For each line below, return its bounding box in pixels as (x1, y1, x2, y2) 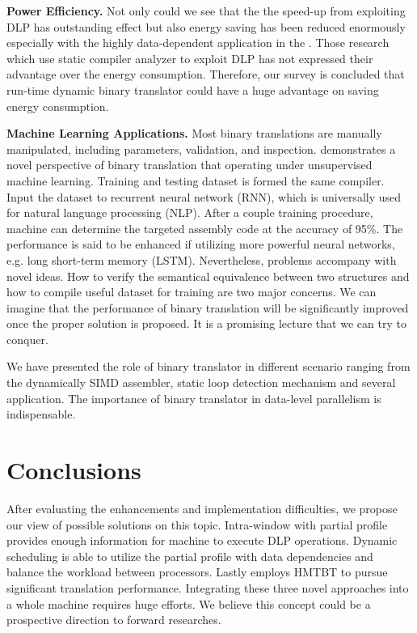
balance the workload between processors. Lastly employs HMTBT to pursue (6, 563, 388, 580)
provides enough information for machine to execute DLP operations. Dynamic (6, 532, 398, 549)
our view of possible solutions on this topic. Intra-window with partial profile (6, 516, 388, 533)
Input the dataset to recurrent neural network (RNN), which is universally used (6, 188, 402, 205)
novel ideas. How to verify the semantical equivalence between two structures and (6, 267, 410, 284)
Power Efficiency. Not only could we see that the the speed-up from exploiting (6, 2, 406, 19)
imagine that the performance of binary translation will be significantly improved (6, 299, 409, 316)
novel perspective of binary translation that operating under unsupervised (6, 156, 373, 173)
